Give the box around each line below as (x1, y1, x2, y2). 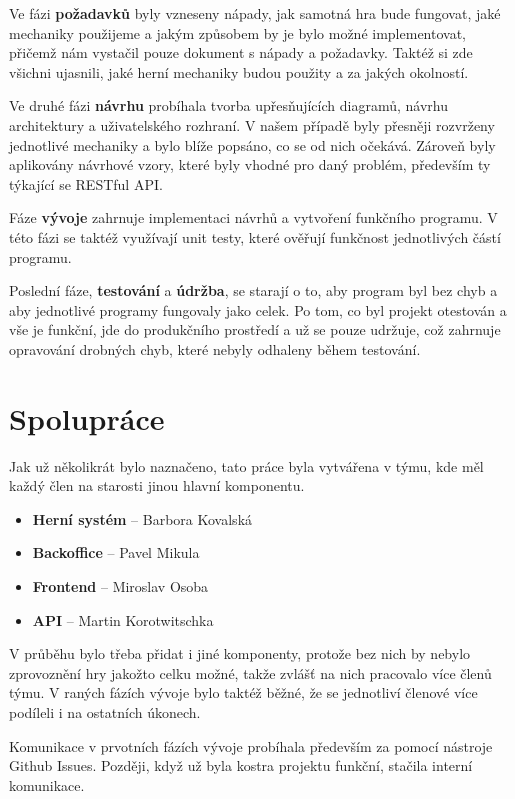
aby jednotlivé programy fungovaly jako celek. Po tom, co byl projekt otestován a (9, 299, 507, 320)
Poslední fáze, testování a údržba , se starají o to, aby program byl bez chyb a (9, 280, 498, 301)
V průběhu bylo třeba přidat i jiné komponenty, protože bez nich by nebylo (9, 643, 471, 664)
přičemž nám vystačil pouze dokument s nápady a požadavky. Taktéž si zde (9, 42, 473, 63)
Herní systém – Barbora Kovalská (32, 508, 253, 529)
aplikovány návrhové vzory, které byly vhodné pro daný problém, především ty (9, 154, 491, 175)
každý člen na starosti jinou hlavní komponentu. (9, 475, 305, 496)
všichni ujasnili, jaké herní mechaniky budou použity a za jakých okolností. (9, 61, 469, 82)
